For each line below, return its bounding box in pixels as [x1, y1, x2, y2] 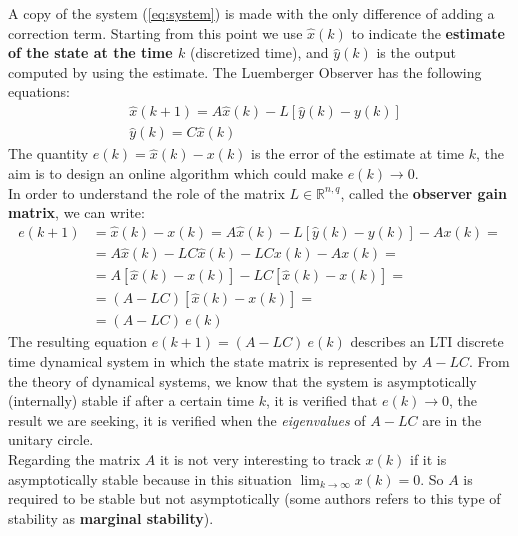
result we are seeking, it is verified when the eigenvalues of [8, 409, 366, 430]
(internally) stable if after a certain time [8, 390, 254, 411]
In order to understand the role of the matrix [8, 182, 285, 203]
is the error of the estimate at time [251, 143, 465, 164]
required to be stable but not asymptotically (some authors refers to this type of [8, 488, 501, 509]
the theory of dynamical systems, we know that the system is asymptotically [8, 370, 477, 391]
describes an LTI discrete [350, 331, 504, 352]
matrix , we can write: [8, 202, 145, 223]
